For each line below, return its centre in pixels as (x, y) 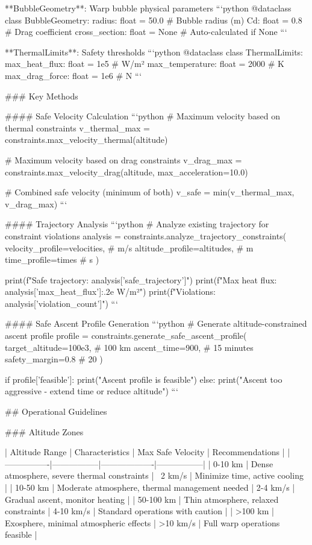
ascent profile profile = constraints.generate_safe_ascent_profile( (126, 336)
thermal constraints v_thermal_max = (77, 128)
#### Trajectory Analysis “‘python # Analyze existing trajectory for (137, 224)
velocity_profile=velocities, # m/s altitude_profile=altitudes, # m (129, 247)
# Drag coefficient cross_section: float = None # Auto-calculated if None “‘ (146, 32)
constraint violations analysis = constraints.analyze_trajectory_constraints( (146, 235)
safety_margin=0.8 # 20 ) (54, 359)
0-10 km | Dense (243, 463)
